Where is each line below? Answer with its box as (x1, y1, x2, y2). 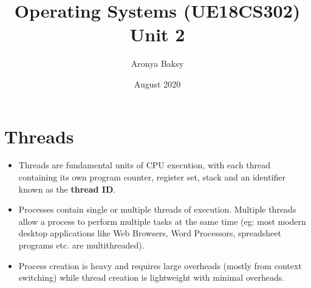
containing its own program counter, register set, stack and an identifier (18, 171, 286, 183)
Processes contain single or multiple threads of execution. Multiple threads (18, 203, 296, 216)
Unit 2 (129, 22, 185, 47)
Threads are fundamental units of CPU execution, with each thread (18, 159, 271, 171)
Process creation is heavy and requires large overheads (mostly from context (18, 259, 302, 272)
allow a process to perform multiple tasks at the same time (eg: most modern (18, 214, 306, 227)
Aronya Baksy (131, 57, 184, 70)
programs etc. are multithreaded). (18, 239, 145, 251)
